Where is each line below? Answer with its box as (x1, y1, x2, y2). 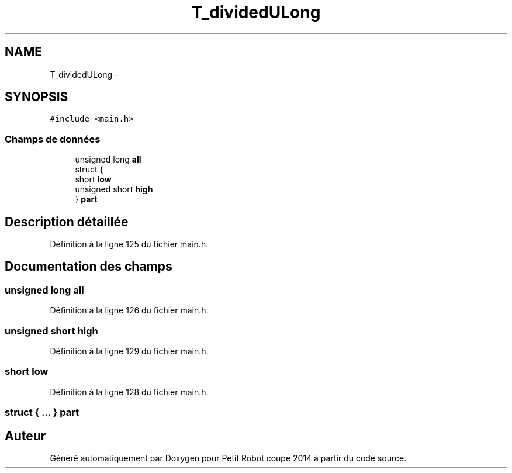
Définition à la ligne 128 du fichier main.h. (50, 386, 209, 397)
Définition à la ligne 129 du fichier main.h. (50, 346, 209, 356)
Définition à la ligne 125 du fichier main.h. (50, 239, 209, 250)
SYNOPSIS (5, 89, 68, 105)
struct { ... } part (5, 406, 79, 419)
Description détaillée (5, 214, 129, 229)
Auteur (5, 428, 46, 443)
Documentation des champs (5, 259, 172, 274)
